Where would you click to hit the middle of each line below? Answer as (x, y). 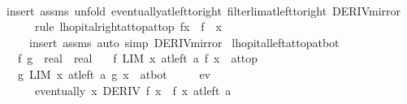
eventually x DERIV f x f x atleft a (133, 90)
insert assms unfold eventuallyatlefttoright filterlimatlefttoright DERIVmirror (203, 10)
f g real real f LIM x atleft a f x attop (138, 58)
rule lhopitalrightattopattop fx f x (128, 26)
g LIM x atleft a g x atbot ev (114, 74)
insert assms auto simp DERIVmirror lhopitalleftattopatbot (184, 42)
